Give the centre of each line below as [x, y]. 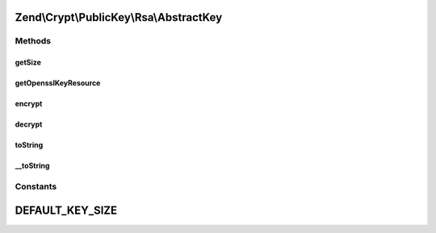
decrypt [29, 124]
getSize [28, 62]
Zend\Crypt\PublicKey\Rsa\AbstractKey [119, 17]
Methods [33, 41]
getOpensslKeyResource [58, 83]
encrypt [29, 104]
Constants [36, 186]
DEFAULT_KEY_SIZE [66, 210]
